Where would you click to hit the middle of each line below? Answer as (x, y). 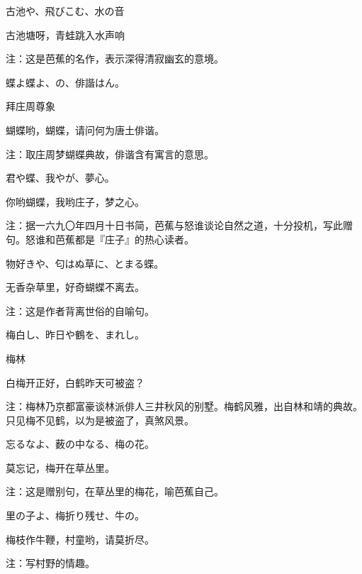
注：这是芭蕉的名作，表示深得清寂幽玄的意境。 (115, 59)
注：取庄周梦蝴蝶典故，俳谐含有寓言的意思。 (110, 154)
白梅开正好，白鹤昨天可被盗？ (75, 382)
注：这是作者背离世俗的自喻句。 (80, 310)
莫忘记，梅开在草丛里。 (60, 467)
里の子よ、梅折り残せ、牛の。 (75, 515)
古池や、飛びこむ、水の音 (65, 11)
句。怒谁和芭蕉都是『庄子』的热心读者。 (100, 239)
